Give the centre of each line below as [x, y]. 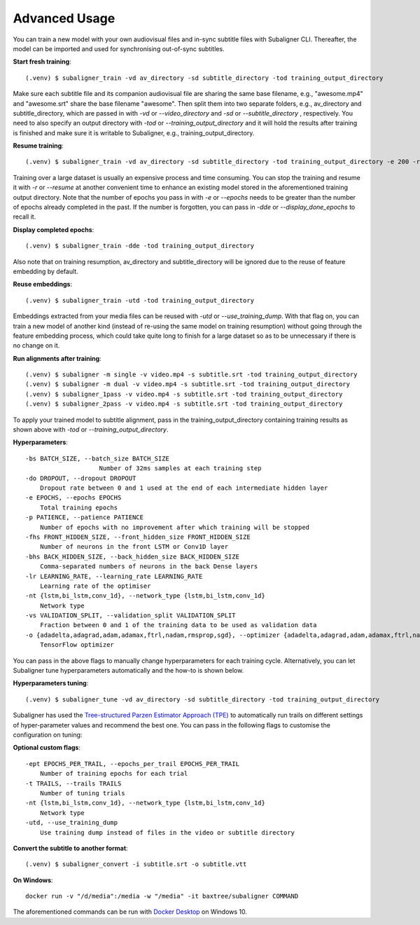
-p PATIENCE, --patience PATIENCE [84, 518]
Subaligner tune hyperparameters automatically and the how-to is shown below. [128, 671]
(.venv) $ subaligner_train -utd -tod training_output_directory [140, 300]
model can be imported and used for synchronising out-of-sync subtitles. [119, 48]
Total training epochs [79, 507]
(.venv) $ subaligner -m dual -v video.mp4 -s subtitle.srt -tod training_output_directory [188, 384]
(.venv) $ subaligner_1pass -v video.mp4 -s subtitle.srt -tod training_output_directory [184, 394]
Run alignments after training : [57, 358]
